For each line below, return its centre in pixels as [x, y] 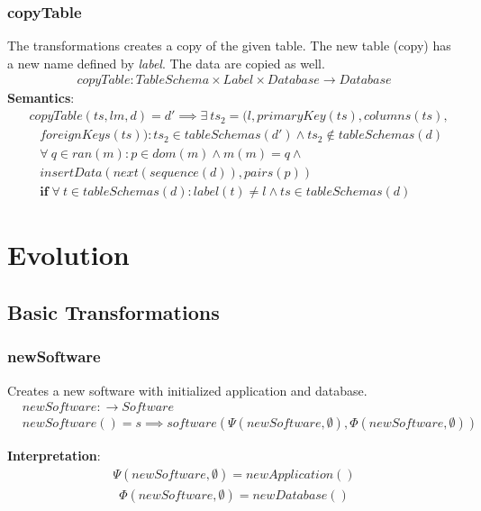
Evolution [68, 255]
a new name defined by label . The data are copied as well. [166, 63]
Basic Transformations [113, 311]
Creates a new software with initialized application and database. [187, 390]
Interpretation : [54, 456]
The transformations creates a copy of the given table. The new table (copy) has [229, 46]
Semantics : [41, 98]
